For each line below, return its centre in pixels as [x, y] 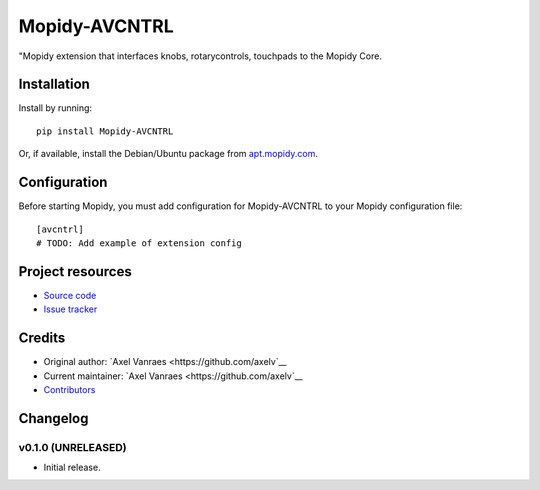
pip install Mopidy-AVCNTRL [105, 131]
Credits [42, 338]
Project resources [75, 271]
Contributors [69, 389]
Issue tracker [70, 309]
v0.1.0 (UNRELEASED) [72, 447]
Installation [54, 84]
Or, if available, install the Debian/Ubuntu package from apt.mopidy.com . [168, 154]
